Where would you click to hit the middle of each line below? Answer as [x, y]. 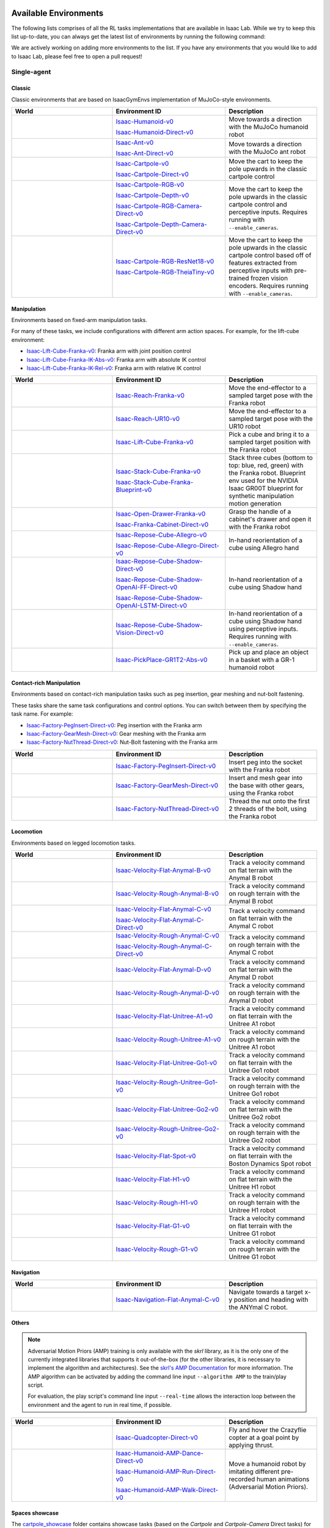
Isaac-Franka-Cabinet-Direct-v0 [162, 524]
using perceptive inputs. [264, 629]
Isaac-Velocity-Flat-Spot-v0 [156, 1156]
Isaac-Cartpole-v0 [142, 164]
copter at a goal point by [264, 1438]
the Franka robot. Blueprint [267, 473]
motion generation [255, 504]
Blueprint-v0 [134, 490]
